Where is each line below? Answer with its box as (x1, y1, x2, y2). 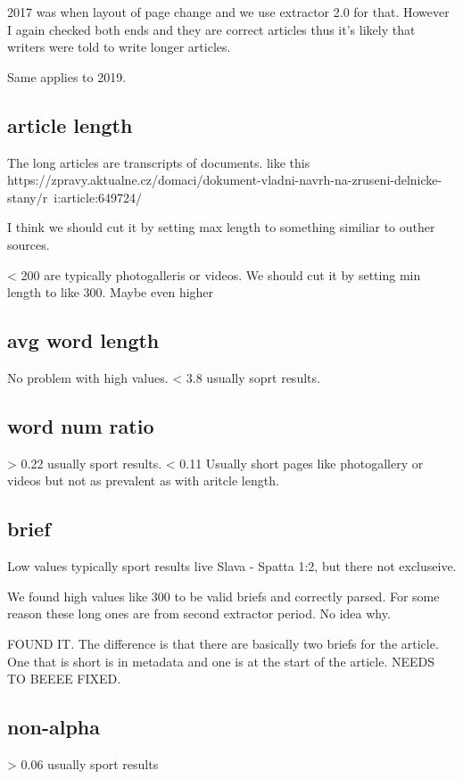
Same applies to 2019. (7, 67, 127, 86)
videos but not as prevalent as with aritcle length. (7, 471, 279, 490)
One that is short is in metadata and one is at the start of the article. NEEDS (7, 651, 435, 670)
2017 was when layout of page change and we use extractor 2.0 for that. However (7, 3, 450, 21)
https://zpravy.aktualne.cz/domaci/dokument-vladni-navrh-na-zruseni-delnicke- (7, 170, 442, 189)
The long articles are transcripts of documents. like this (7, 153, 310, 171)
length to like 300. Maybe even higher (7, 283, 214, 302)
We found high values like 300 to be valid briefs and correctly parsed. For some (7, 586, 440, 605)
